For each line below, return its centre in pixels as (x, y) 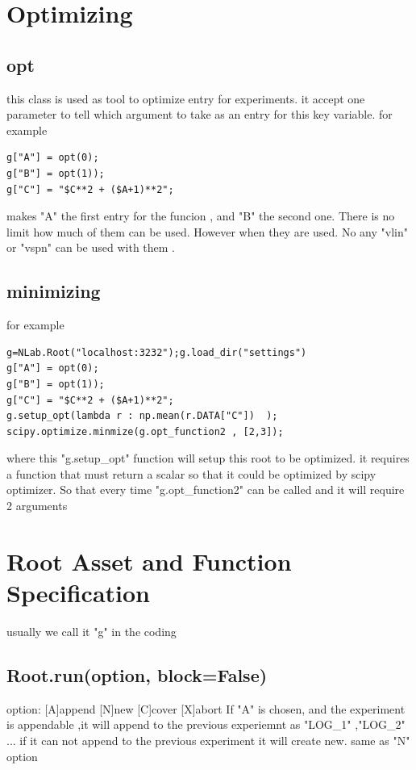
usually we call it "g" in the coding (92, 631)
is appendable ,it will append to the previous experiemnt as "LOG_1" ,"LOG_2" (206, 724)
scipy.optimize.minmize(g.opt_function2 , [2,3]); (145, 431)
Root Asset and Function (149, 561)
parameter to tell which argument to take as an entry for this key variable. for (200, 114)
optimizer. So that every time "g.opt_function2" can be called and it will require (206, 490)
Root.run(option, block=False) (137, 674)
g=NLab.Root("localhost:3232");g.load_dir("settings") (157, 352)
